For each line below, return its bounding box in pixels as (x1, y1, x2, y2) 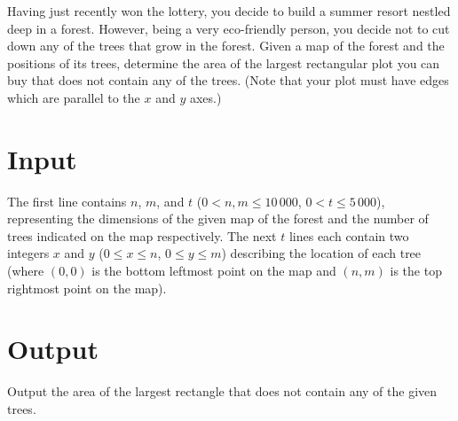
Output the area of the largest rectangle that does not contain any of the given (7, 382, 438, 401)
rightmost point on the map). (7, 278, 167, 297)
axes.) (189, 88, 222, 106)
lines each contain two (288, 226, 409, 245)
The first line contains (7, 191, 127, 210)
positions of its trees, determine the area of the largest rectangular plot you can (7, 53, 440, 72)
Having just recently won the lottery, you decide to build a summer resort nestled (7, 2, 451, 19)
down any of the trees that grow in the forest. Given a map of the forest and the (7, 36, 445, 55)
